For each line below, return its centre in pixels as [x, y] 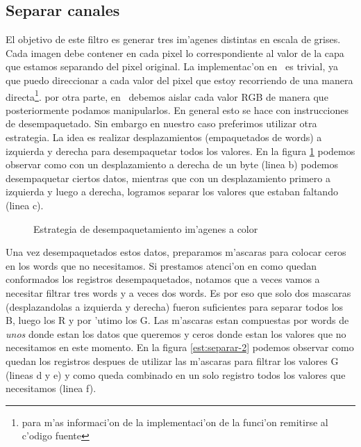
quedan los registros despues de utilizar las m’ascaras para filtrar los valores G [172, 360]
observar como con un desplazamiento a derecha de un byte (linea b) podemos [172, 164]
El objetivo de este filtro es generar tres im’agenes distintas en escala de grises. [173, 39]
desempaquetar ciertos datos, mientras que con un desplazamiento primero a [168, 178]
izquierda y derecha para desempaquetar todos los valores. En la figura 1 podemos [180, 151]
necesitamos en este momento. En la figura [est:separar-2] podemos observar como [180, 347]
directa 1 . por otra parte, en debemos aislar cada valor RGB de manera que [167, 95]
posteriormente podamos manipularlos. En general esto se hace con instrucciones [177, 109]
